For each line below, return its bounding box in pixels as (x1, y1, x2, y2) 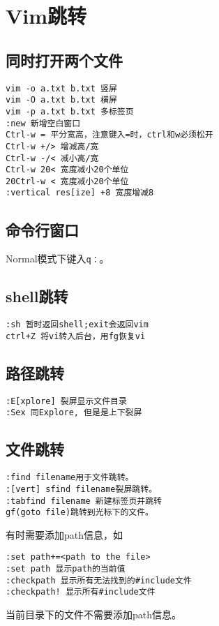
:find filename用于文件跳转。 (6, 472, 134, 483)
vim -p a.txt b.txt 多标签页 (6, 106, 134, 117)
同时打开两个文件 (6, 49, 123, 70)
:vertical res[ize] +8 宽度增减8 (6, 188, 154, 198)
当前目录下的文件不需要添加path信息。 (6, 607, 182, 622)
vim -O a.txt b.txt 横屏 (6, 95, 117, 105)
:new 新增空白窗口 (6, 118, 81, 128)
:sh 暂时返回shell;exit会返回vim (6, 320, 149, 330)
